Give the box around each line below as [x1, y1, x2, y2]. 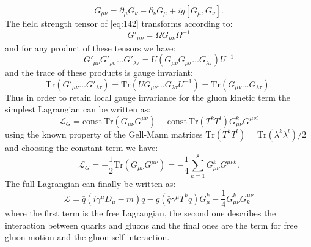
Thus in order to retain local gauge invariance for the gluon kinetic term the [5, 90, 290, 103]
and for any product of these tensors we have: [5, 41, 176, 54]
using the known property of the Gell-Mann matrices [5, 127, 203, 140]
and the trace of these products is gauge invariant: [5, 66, 193, 79]
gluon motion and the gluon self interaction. [5, 230, 170, 243]
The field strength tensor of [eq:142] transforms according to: [5, 17, 233, 29]
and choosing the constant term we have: [5, 141, 158, 153]
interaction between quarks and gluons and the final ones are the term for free [5, 218, 298, 231]
